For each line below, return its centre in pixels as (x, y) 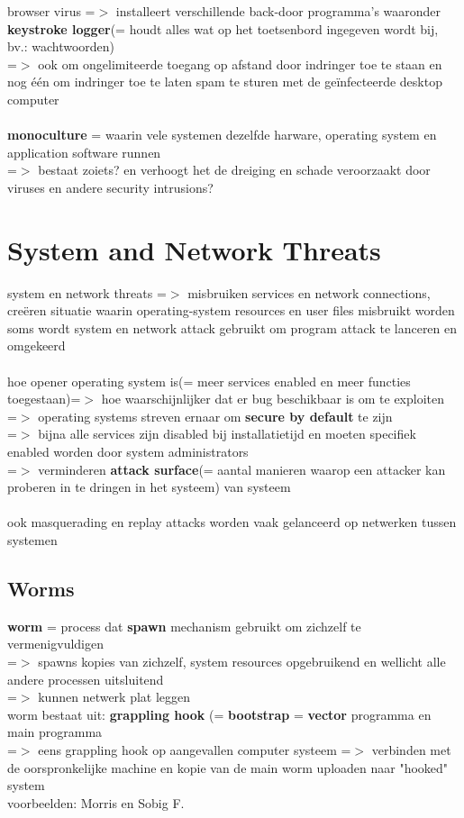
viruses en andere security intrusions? (110, 187)
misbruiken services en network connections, (309, 292)
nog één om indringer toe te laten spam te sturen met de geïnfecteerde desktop (225, 82)
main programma (55, 732)
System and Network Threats (194, 249)
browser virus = (51, 11)
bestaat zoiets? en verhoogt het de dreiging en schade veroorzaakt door (234, 170)
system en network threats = (87, 292)
